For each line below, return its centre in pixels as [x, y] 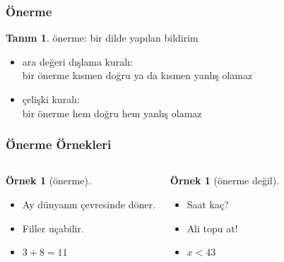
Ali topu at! [212, 228]
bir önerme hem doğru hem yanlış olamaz [112, 113]
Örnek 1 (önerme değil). [225, 180]
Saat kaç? [208, 204]
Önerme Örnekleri [59, 144]
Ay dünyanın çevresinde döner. [89, 204]
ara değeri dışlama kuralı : [77, 61]
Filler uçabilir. [53, 228]
